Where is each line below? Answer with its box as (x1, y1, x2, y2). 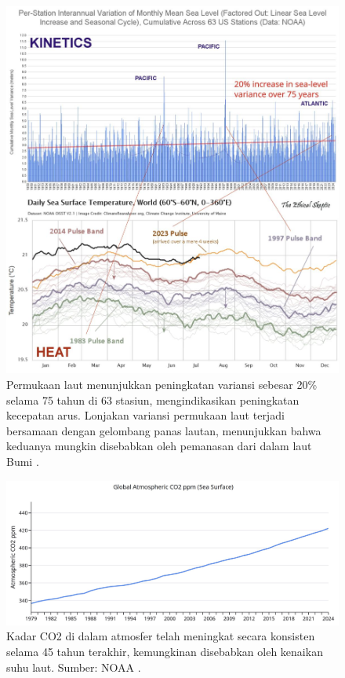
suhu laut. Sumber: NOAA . (6, 658, 141, 675)
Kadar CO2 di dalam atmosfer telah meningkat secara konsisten (6, 628, 315, 644)
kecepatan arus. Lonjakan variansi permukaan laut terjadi (6, 407, 285, 423)
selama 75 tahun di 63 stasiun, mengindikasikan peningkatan (6, 391, 300, 408)
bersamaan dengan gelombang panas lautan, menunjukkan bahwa (6, 422, 321, 438)
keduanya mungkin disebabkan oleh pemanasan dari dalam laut (6, 438, 312, 454)
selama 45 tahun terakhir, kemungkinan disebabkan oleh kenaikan (6, 643, 323, 659)
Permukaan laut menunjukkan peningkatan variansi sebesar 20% (6, 376, 318, 392)
